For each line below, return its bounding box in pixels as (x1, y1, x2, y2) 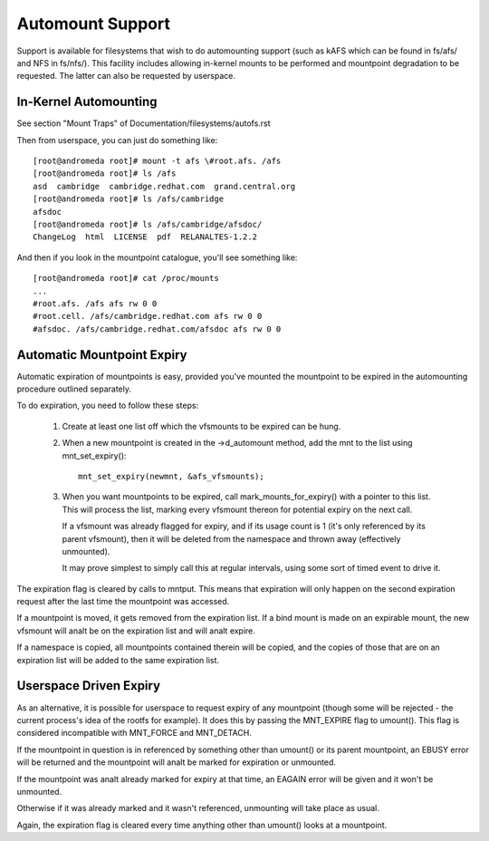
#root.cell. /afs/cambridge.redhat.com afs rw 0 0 (33, 311, 263, 322)
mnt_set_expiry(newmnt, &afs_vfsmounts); (78, 471, 264, 481)
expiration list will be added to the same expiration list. (16, 654, 220, 665)
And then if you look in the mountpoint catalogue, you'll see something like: (16, 252, 298, 263)
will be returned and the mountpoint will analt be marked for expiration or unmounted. (16, 757, 337, 768)
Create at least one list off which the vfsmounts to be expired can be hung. (62, 420, 341, 431)
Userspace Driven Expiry (16, 678, 161, 693)
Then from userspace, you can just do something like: (16, 134, 218, 145)
